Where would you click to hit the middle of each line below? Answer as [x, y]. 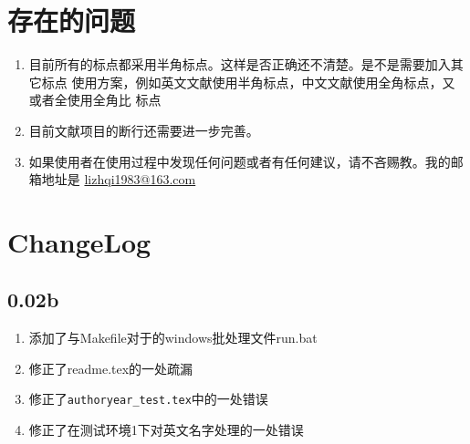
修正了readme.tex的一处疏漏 [111, 368]
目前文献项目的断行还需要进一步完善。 [144, 130]
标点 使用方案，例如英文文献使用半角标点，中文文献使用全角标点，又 [248, 82]
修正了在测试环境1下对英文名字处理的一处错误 [166, 430]
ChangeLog [79, 241]
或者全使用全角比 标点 [95, 100]
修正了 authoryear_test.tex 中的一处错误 [148, 399]
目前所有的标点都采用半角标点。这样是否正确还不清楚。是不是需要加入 [240, 64]
